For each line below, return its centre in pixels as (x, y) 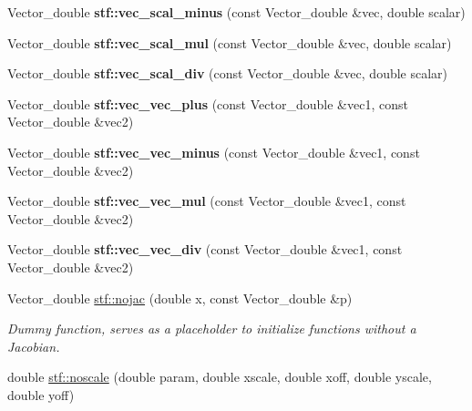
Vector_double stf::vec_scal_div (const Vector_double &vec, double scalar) (228, 73)
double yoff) (41, 394)
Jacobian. (34, 346)
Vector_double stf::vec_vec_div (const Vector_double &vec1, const (205, 249)
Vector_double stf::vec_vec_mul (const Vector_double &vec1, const (207, 201)
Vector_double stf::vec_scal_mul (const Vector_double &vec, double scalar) (230, 42)
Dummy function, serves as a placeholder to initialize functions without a (212, 329)
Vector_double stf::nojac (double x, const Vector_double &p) (180, 298)
